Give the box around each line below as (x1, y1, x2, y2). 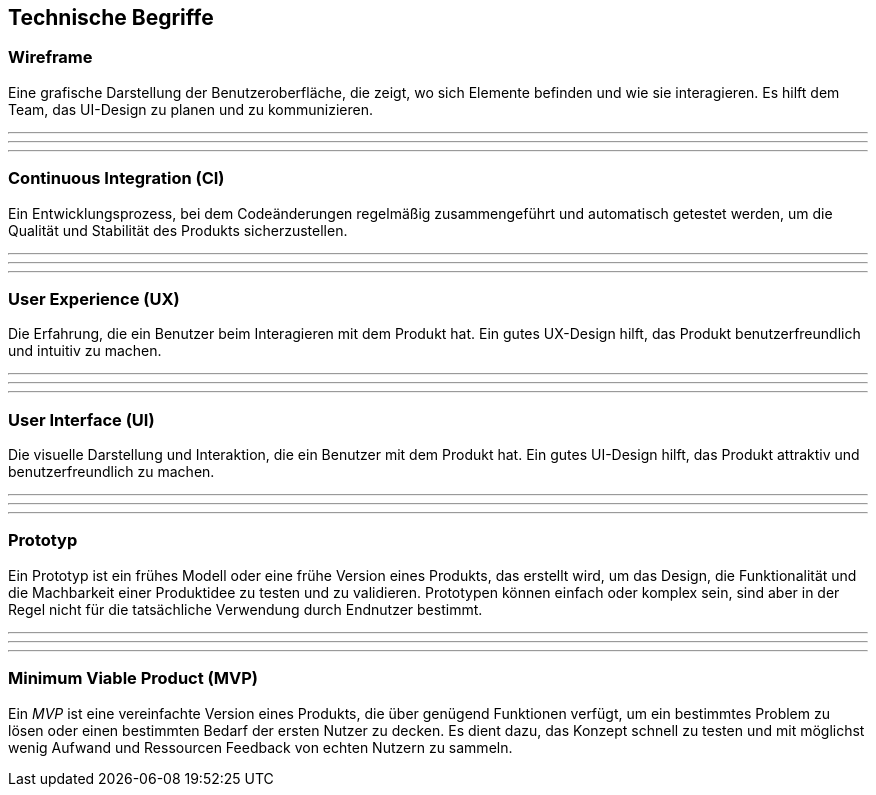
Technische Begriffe (8, 5, 214, 30)
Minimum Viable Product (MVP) (8, 668, 258, 689)
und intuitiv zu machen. (8, 342, 162, 360)
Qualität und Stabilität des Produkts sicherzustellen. (8, 221, 348, 239)
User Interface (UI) (8, 409, 155, 430)
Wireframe (8, 47, 93, 68)
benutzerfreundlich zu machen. (8, 463, 215, 481)
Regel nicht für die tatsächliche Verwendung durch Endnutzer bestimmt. (8, 600, 483, 618)
